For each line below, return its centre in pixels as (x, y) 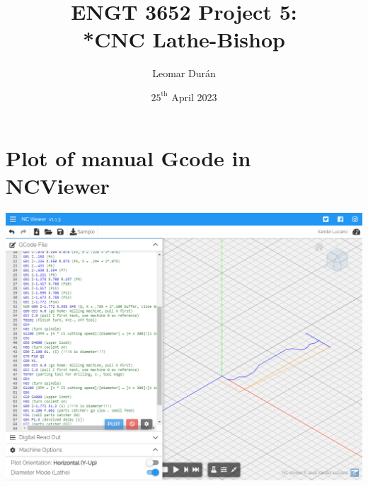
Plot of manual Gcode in (128, 157)
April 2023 (194, 97)
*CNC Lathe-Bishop (184, 39)
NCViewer (58, 185)
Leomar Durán (184, 73)
